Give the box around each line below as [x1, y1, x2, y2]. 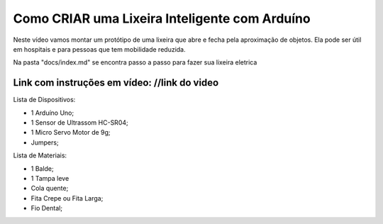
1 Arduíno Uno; [30, 108, 74, 117]
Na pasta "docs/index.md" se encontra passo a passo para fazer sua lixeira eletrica [13, 58, 257, 67]
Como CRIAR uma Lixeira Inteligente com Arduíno [13, 11, 311, 26]
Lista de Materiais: [13, 151, 67, 159]
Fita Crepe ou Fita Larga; [30, 194, 104, 202]
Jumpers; [30, 138, 60, 147]
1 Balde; [30, 164, 55, 173]
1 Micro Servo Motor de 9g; [30, 128, 111, 137]
